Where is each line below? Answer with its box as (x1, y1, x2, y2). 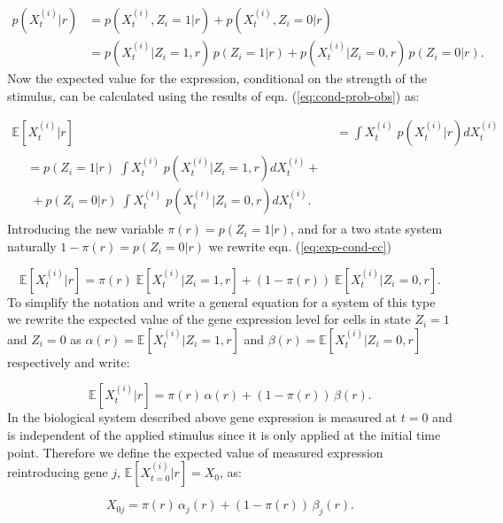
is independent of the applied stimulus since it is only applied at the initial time (7, 425, 441, 443)
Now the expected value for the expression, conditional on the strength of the (7, 69, 428, 88)
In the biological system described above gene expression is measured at (7, 408, 398, 427)
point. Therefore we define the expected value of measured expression (7, 442, 383, 461)
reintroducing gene (7, 463, 108, 481)
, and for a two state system (290, 219, 443, 238)
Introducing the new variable (7, 219, 164, 238)
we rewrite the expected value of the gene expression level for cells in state (7, 310, 411, 328)
